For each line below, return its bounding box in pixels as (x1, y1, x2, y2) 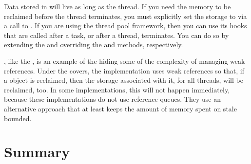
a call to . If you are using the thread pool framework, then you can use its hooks (4, 20, 247, 31)
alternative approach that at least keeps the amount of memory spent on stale (4, 103, 237, 113)
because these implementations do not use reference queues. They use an (4, 94, 221, 104)
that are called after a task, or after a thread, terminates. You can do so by (4, 30, 229, 40)
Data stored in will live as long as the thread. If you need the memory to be (4, 1, 231, 11)
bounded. (4, 113, 32, 123)
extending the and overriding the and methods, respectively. (4, 39, 183, 50)
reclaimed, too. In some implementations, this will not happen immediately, (4, 84, 230, 94)
